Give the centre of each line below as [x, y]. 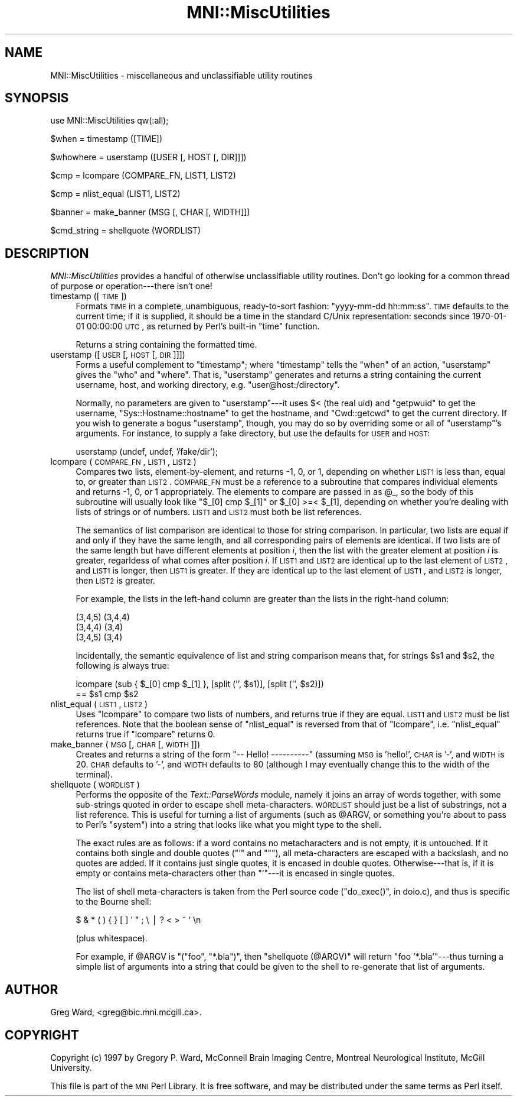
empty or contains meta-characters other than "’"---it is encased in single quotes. [235, 873]
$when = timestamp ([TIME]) [107, 139]
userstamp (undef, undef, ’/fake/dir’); [147, 452]
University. [71, 1067]
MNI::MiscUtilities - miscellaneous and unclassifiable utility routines [181, 75]
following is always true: [122, 666]
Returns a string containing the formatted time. [166, 345]
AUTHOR [32, 989]
